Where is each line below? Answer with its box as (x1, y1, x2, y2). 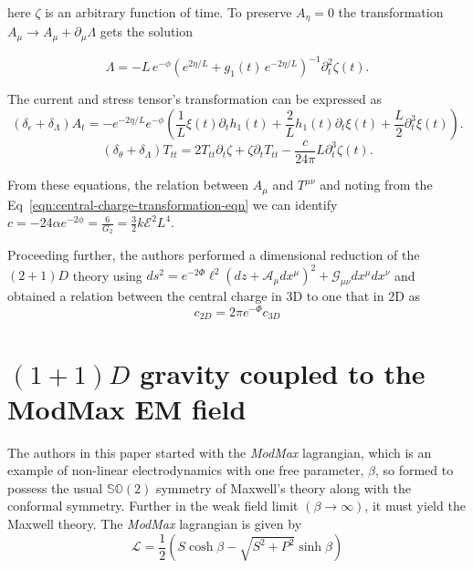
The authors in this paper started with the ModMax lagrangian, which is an (7, 442, 432, 461)
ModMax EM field (7, 389, 247, 427)
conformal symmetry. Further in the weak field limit (7, 496, 299, 515)
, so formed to (374, 460, 454, 480)
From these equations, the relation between (7, 175, 249, 194)
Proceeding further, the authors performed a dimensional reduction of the (7, 245, 420, 264)
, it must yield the (364, 496, 466, 515)
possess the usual (7, 478, 103, 497)
